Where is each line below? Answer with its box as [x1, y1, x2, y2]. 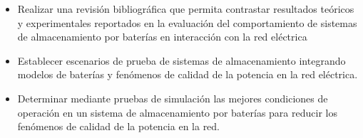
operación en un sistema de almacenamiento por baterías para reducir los [17, 105, 337, 120]
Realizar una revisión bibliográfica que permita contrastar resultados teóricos [17, 1, 354, 16]
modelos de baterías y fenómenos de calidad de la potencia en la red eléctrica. [17, 67, 358, 82]
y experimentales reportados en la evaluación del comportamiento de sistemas [17, 15, 357, 30]
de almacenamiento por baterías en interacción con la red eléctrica [17, 29, 307, 44]
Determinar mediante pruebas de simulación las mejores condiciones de [17, 90, 328, 105]
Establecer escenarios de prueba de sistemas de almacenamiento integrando [17, 53, 346, 68]
